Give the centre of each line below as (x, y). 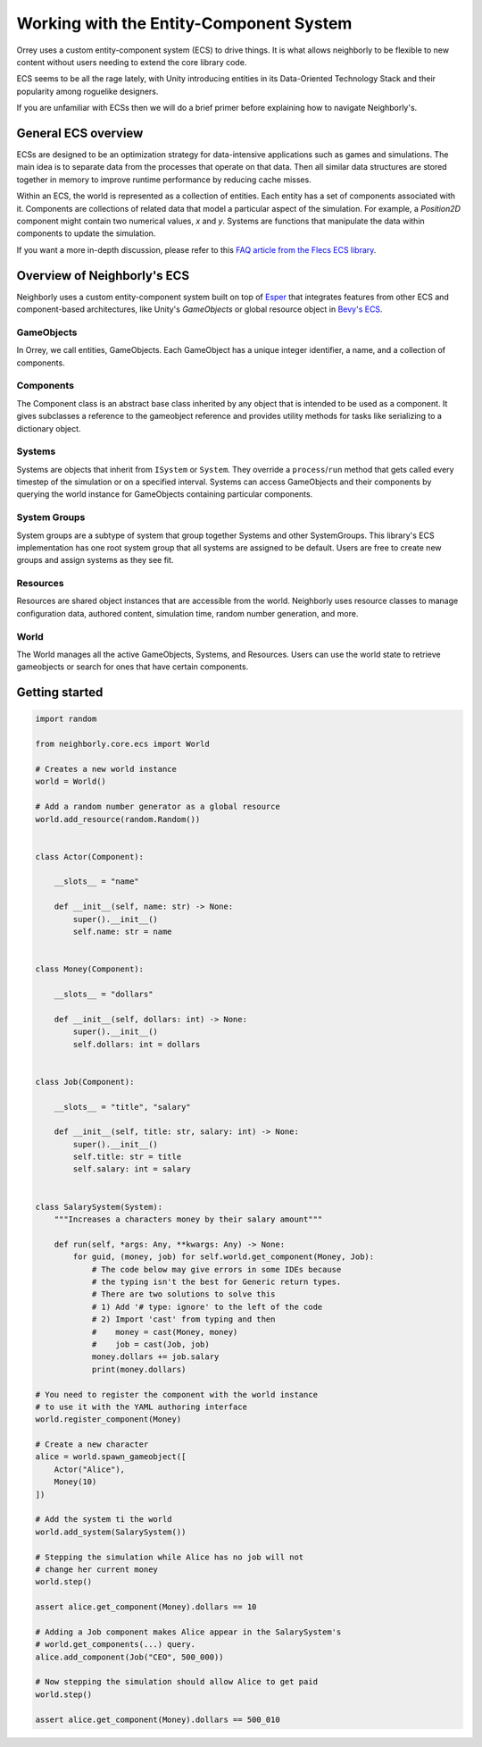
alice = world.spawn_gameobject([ (111, 1457)
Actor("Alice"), (89, 1469)
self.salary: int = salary (132, 1169)
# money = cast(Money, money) (165, 1332)
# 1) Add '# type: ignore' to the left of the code (207, 1306)
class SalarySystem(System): (99, 1207)
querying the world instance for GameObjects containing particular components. (165, 494)
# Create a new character (92, 1445)
